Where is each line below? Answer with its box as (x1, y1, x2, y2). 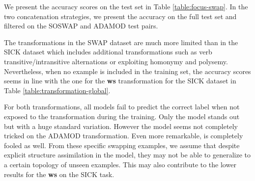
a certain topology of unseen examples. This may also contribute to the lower (4, 159, 236, 169)
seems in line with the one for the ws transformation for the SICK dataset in (4, 76, 236, 86)
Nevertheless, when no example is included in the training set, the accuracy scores (4, 66, 251, 76)
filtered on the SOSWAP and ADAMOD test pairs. (4, 21, 158, 31)
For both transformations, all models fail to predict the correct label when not (4, 102, 240, 112)
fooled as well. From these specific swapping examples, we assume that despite (4, 140, 240, 150)
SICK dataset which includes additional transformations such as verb (4, 47, 212, 57)
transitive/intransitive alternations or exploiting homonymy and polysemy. (4, 56, 228, 66)
